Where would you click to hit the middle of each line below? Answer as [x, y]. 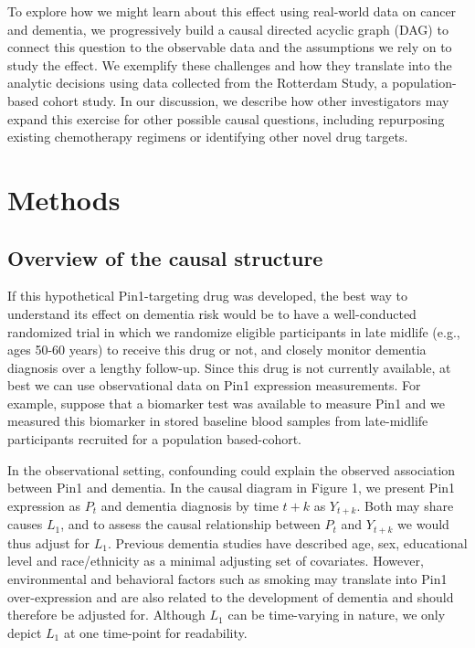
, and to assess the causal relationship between [190, 524]
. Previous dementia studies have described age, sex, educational [287, 542]
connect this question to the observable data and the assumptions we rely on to [230, 47]
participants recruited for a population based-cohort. [155, 439]
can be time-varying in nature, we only [337, 615]
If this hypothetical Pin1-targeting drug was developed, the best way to [208, 296]
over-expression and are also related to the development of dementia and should [231, 596]
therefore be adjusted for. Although [106, 615]
